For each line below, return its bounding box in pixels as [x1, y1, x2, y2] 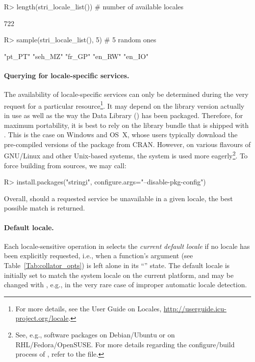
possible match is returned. [4, 203, 85, 213]
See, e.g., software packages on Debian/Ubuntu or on [15, 329, 175, 339]
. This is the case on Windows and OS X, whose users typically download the [4, 129, 238, 140]
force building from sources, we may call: [4, 160, 127, 170]
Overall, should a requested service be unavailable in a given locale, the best [4, 193, 233, 203]
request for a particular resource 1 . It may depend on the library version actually [4, 99, 245, 111]
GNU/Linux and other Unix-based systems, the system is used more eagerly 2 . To [4, 149, 248, 161]
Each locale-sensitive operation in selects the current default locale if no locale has [4, 241, 250, 251]
